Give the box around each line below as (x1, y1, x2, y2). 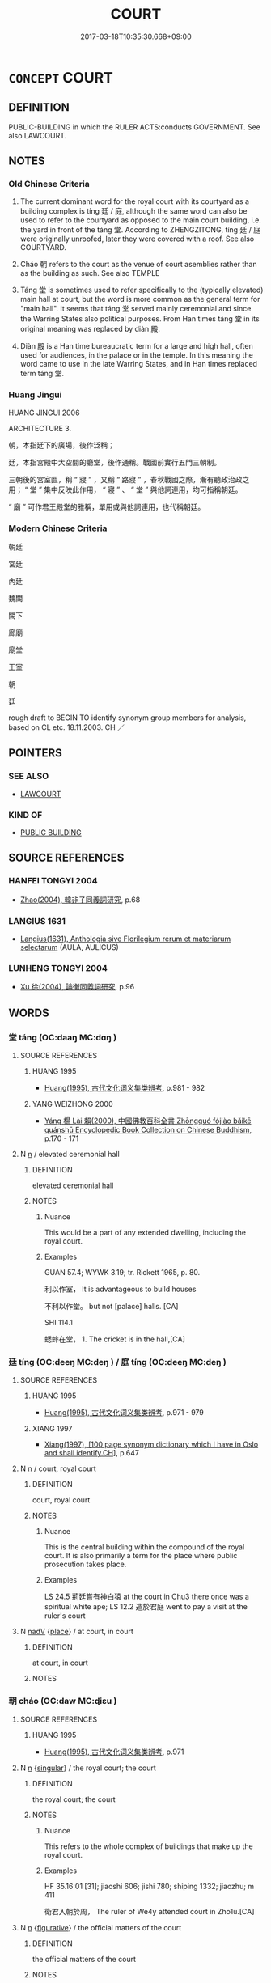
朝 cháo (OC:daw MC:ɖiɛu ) (8, 1696, 117, 1707)
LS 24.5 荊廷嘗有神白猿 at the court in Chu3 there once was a (44, 1591, 249, 1602)
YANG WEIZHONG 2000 (32, 1099, 113, 1108)
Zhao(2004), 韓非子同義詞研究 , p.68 (19, 895, 141, 905)
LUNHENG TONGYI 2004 (8, 962, 108, 973)
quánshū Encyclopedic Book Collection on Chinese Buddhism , (44, 1125, 252, 1134)
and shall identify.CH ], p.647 (44, 1448, 140, 1458)
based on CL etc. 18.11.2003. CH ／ (8, 722, 125, 732)
